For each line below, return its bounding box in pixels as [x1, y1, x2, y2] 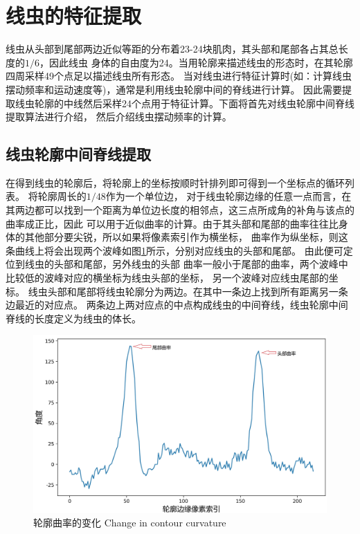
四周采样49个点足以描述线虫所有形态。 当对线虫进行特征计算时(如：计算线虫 [6, 68, 352, 83]
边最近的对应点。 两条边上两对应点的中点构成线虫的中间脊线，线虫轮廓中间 [6, 297, 348, 312]
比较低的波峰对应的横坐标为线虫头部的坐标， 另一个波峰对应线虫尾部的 [6, 270, 329, 285]
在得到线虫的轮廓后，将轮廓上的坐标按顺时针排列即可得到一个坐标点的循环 [6, 175, 345, 190]
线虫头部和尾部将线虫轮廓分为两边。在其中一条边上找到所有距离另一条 [28, 284, 348, 298]
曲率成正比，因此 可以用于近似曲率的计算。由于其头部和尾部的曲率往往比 [6, 216, 339, 230]
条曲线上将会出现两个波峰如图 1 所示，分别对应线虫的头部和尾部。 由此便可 [6, 243, 343, 257]
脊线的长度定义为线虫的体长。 [6, 311, 141, 325]
